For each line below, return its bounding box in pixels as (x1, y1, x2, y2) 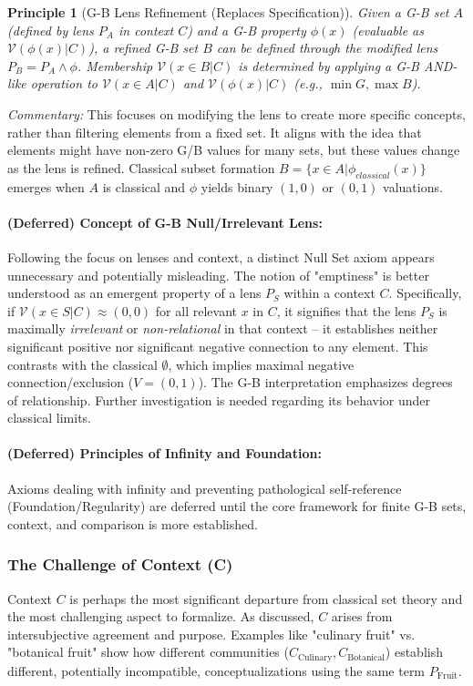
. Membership (77, 56, 153, 75)
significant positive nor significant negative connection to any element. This (7, 336, 428, 355)
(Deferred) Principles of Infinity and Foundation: (7, 444, 322, 463)
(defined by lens (7, 20, 94, 39)
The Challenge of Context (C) (7, 553, 233, 576)
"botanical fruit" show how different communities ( (7, 642, 289, 661)
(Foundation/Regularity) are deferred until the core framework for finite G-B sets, (7, 497, 467, 516)
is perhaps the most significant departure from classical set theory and (69, 589, 463, 608)
